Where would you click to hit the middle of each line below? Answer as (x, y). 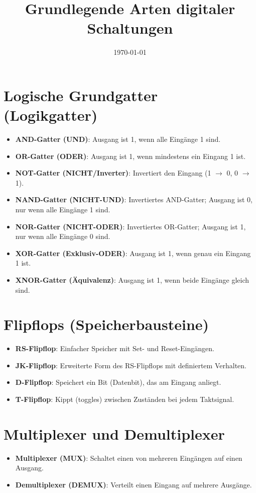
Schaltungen (130, 28)
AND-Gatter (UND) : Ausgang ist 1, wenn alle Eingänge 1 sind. (118, 139)
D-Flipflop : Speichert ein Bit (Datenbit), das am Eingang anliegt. (118, 382)
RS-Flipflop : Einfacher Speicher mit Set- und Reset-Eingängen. (115, 348)
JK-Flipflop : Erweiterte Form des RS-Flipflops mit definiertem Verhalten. (131, 365)
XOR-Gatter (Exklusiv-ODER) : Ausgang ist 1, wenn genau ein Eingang (133, 253)
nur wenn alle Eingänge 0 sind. (63, 236)
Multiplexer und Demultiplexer (114, 433)
